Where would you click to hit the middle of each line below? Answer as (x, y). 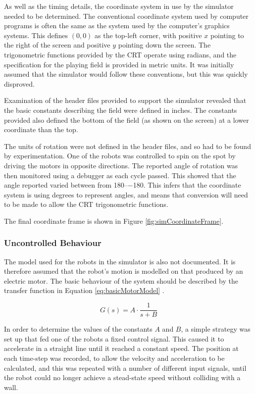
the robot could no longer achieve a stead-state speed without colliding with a (122, 377)
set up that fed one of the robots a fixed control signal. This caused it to (114, 338)
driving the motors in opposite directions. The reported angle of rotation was (121, 165)
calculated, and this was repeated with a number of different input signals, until (125, 368)
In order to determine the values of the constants (78, 329)
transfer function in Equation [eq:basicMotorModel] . (84, 290)
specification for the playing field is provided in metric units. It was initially (119, 64)
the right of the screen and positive (57, 45)
